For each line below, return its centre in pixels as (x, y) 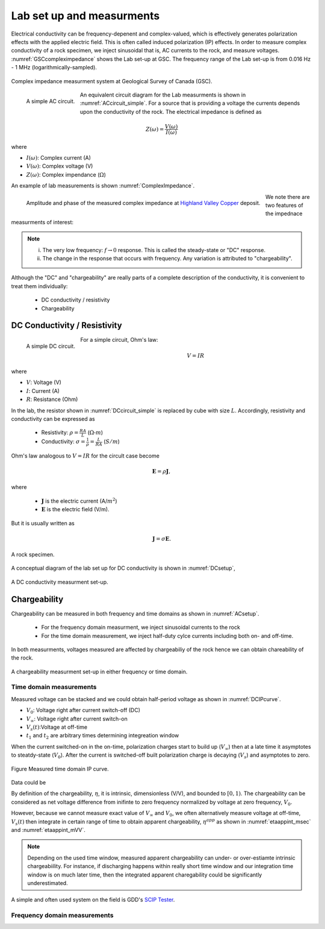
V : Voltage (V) (44, 382)
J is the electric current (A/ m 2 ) (79, 501)
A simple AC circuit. (51, 101)
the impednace (284, 213)
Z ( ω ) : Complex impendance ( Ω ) (66, 174)
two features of (284, 205)
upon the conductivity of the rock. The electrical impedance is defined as (171, 112)
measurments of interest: (42, 222)
